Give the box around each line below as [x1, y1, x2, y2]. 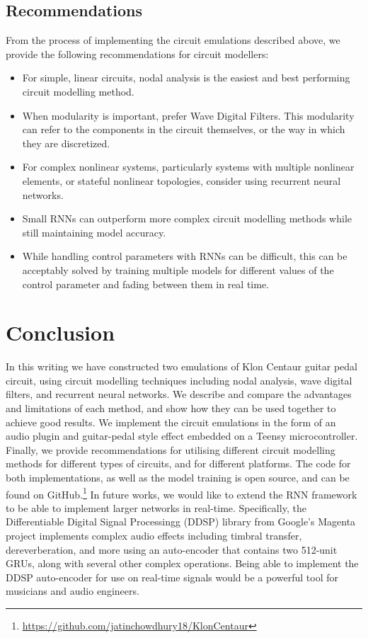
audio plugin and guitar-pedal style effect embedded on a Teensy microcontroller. [6, 428, 358, 443]
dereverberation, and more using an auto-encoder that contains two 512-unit [6, 542, 338, 557]
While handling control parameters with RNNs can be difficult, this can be [22, 249, 347, 263]
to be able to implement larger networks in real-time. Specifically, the [6, 500, 306, 515]
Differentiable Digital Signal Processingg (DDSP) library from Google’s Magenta [6, 514, 356, 529]
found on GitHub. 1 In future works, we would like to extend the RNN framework [6, 484, 357, 501]
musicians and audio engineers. [6, 583, 139, 598]
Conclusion [6, 318, 115, 347]
